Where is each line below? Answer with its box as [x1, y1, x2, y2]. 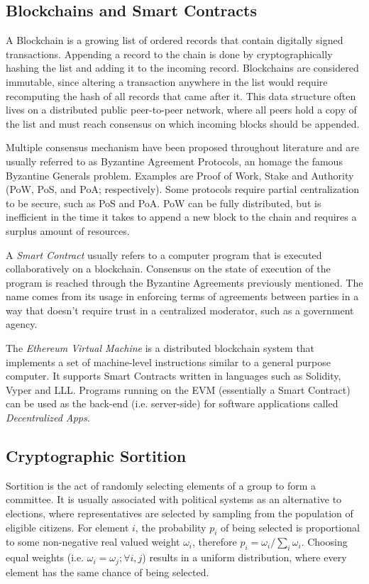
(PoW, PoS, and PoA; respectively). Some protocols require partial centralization [6, 182, 360, 197]
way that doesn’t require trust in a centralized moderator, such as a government [6, 302, 354, 317]
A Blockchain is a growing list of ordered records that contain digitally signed [6, 33, 343, 48]
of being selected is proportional [221, 519, 360, 534]
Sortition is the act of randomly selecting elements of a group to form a [6, 478, 316, 492]
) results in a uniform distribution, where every [142, 550, 347, 565]
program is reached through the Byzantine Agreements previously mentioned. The [6, 275, 363, 290]
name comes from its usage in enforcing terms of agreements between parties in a [6, 289, 359, 304]
